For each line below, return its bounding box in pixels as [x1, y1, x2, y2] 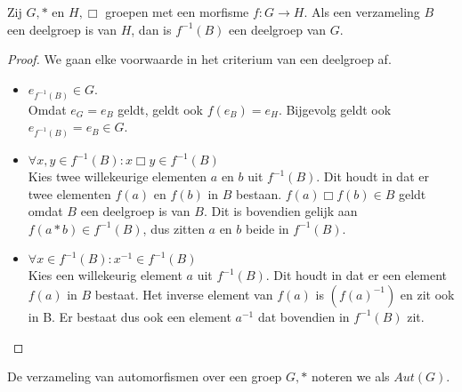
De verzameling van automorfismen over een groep [7, 367, 282, 386]
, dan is [131, 20, 172, 38]
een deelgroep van [229, 20, 327, 38]
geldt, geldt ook [118, 100, 204, 118]
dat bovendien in [257, 307, 350, 325]
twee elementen [28, 184, 111, 203]
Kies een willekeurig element [28, 266, 182, 284]
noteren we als [311, 367, 390, 386]
